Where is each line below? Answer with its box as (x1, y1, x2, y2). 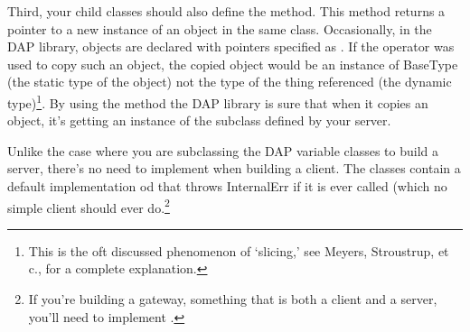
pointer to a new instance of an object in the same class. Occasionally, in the (7, 19, 432, 38)
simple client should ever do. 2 (7, 195, 170, 217)
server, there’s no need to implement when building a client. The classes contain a (7, 159, 461, 178)
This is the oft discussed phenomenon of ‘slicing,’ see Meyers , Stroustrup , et (28, 241, 449, 260)
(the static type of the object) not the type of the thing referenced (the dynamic (7, 72, 452, 91)
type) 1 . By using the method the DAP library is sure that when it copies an (7, 90, 428, 112)
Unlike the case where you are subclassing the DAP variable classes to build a (7, 141, 438, 160)
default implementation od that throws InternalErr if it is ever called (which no (7, 177, 447, 195)
